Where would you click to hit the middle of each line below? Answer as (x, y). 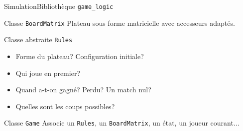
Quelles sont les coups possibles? (65, 106)
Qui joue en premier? (48, 73)
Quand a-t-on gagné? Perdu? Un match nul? (83, 90)
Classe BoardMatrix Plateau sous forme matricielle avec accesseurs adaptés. (120, 23)
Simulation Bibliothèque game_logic (59, 6)
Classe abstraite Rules (38, 39)
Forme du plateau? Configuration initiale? (80, 56)
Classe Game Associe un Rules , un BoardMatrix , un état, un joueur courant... (122, 123)
